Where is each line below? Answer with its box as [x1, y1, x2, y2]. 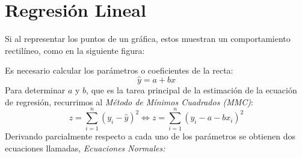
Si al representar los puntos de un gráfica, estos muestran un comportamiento [5, 32, 291, 45]
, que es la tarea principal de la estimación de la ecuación [86, 84, 297, 96]
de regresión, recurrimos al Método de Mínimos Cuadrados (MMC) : [5, 95, 253, 108]
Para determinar [5, 84, 66, 96]
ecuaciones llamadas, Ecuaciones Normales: [5, 142, 165, 154]
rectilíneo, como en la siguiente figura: [5, 44, 145, 56]
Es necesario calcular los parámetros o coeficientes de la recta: [5, 64, 233, 77]
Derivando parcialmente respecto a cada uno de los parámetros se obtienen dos [5, 130, 295, 142]
